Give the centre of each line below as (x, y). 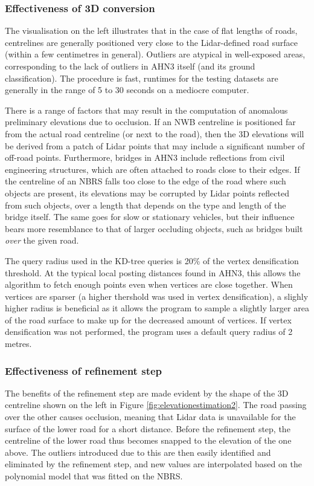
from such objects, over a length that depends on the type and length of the (146, 205)
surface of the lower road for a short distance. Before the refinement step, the (148, 428)
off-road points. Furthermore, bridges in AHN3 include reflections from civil (145, 157)
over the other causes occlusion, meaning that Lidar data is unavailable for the (150, 417)
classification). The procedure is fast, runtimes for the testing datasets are (142, 78)
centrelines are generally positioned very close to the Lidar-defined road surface (151, 42)
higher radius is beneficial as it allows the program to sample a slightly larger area (157, 308)
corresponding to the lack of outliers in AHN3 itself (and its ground (130, 66)
